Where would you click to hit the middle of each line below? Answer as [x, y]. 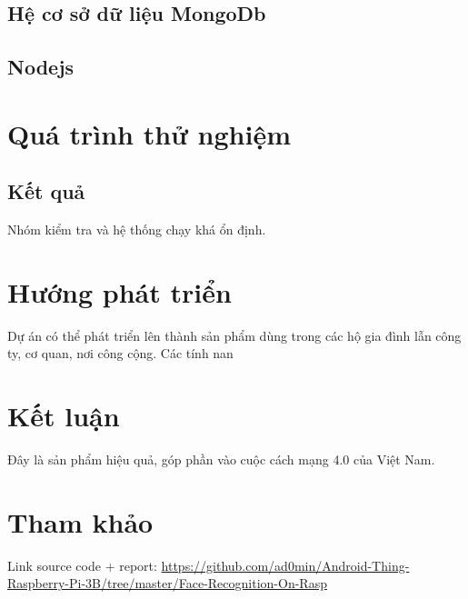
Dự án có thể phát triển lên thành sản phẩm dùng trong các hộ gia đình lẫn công [234, 335]
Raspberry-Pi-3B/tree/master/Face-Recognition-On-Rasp [167, 583]
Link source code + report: [82, 565]
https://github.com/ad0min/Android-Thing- [285, 565]
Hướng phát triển [119, 291]
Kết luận [64, 416]
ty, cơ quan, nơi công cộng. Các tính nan [120, 353]
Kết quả [46, 191]
